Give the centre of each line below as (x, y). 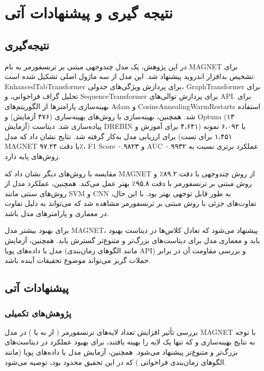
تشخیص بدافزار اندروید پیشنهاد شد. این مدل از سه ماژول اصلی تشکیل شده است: (130, 76)
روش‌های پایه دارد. (33, 156)
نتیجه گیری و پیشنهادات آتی (89, 12)
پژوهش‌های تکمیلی (38, 313)
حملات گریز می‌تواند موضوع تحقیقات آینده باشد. (78, 260)
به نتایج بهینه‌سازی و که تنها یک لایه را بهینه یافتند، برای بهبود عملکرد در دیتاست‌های (130, 342)
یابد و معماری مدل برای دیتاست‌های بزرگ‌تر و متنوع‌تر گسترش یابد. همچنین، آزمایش (132, 240)
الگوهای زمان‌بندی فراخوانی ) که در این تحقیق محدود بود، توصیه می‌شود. (115, 362)
